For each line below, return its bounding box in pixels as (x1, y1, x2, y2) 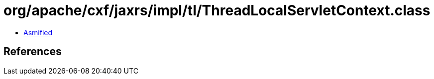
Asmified (23, 28, 53, 37)
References (3, 45, 62, 58)
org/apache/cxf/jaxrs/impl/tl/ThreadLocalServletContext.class (3, 2, 431, 19)
